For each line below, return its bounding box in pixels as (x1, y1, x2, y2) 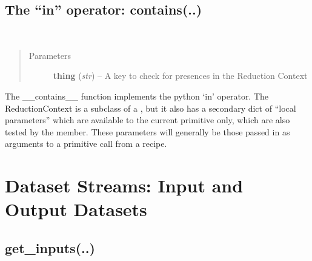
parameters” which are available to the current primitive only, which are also (5, 114, 290, 126)
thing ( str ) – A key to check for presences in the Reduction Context (53, 69, 308, 82)
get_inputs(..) (5, 238, 95, 257)
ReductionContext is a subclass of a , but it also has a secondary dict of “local (5, 101, 296, 114)
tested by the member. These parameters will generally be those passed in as (5, 125, 290, 138)
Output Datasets (5, 197, 147, 222)
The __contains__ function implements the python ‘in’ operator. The (5, 89, 269, 102)
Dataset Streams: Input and (5, 173, 244, 198)
